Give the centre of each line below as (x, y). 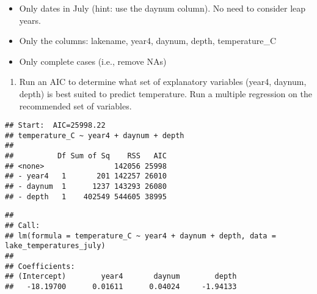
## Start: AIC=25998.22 (55, 126)
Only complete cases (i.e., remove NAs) (93, 61)
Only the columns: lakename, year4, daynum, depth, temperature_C (148, 41)
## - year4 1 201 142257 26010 (86, 176)
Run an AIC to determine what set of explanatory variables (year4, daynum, (163, 82)
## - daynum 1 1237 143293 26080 (86, 187)
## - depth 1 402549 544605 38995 (86, 197)
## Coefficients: (40, 266)
